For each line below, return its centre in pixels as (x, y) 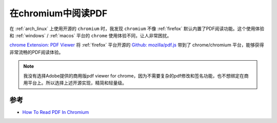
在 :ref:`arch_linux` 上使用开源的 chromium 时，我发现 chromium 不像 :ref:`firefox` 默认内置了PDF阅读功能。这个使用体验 (137, 29)
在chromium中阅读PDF (58, 13)
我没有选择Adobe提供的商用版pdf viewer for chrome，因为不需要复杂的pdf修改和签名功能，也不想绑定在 (134, 76)
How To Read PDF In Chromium (56, 112)
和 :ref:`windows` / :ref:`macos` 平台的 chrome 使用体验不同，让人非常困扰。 (91, 35)
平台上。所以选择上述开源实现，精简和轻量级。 (77, 83)
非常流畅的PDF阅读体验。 (36, 52)
